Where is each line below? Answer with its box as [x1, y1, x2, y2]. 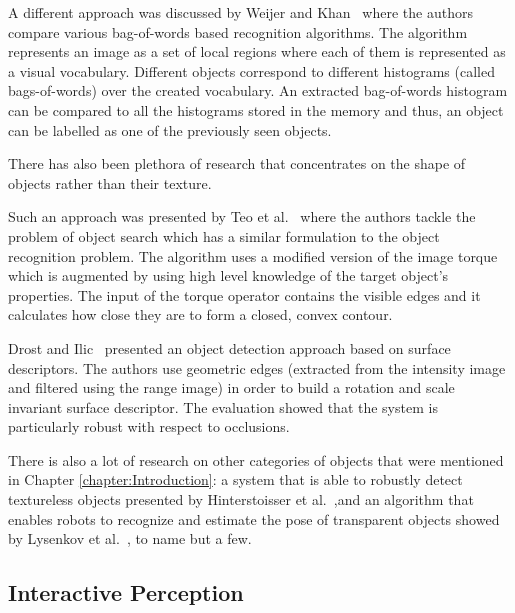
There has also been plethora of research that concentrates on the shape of [8, 153, 466, 174]
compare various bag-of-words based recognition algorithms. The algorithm [8, 21, 468, 42]
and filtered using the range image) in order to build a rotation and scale [8, 377, 455, 398]
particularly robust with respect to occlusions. [8, 416, 290, 437]
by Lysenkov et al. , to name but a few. [8, 528, 252, 549]
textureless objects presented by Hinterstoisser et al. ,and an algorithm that [8, 489, 474, 510]
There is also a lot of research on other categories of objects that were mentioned [8, 449, 504, 470]
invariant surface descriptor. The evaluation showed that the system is [8, 396, 438, 417]
